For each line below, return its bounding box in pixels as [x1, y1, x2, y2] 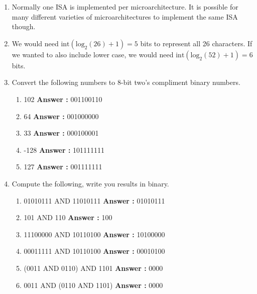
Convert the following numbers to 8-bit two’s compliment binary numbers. [12, 77, 240, 87]
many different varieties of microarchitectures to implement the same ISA [12, 11, 238, 22]
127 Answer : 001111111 [24, 161, 102, 172]
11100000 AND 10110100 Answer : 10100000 [24, 229, 165, 239]
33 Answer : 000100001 [24, 128, 99, 138]
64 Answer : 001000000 [24, 111, 99, 121]
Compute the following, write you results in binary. [12, 178, 169, 188]
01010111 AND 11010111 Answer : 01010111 [24, 195, 165, 206]
